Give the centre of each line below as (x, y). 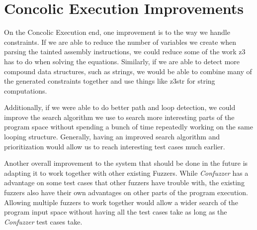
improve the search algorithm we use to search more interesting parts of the (119, 117)
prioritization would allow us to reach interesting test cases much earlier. (115, 146)
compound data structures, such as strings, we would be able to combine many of (128, 71)
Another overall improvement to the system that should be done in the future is (126, 163)
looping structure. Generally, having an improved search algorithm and (112, 137)
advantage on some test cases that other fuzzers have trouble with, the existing (124, 182)
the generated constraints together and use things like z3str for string (110, 81)
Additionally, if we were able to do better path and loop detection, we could (120, 107)
